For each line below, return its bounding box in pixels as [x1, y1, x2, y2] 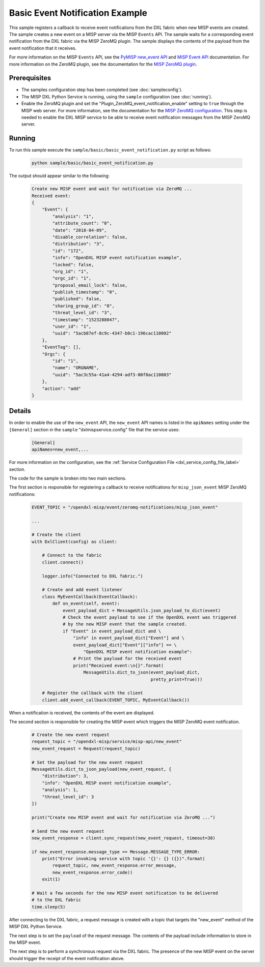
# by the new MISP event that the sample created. [62, 621, 187, 627]
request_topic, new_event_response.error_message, [52, 863, 177, 868]
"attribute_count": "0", [52, 220, 112, 226]
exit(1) [42, 876, 61, 882]
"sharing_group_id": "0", [52, 303, 115, 308]
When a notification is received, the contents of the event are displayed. [9, 710, 155, 716]
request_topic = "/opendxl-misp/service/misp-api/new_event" [31, 739, 182, 745]
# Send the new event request [31, 828, 105, 834]
